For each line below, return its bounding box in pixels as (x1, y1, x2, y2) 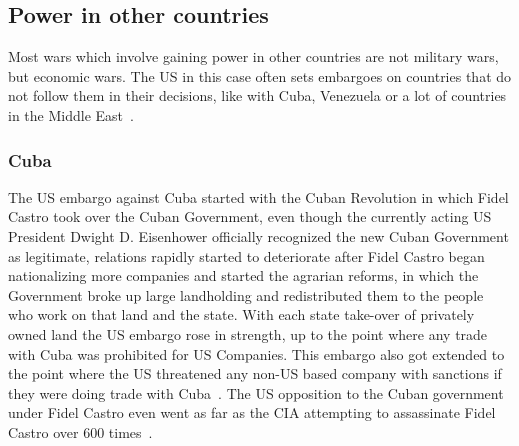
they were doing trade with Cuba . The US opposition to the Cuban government (8, 382, 504, 403)
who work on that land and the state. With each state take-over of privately (8, 304, 475, 325)
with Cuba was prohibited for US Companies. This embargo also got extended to (8, 343, 505, 364)
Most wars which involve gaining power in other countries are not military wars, (8, 46, 499, 67)
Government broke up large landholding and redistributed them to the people (8, 284, 484, 305)
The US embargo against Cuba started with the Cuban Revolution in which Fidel (8, 186, 509, 207)
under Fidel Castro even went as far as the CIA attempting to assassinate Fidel (8, 402, 496, 423)
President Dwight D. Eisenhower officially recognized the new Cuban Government (8, 225, 509, 246)
